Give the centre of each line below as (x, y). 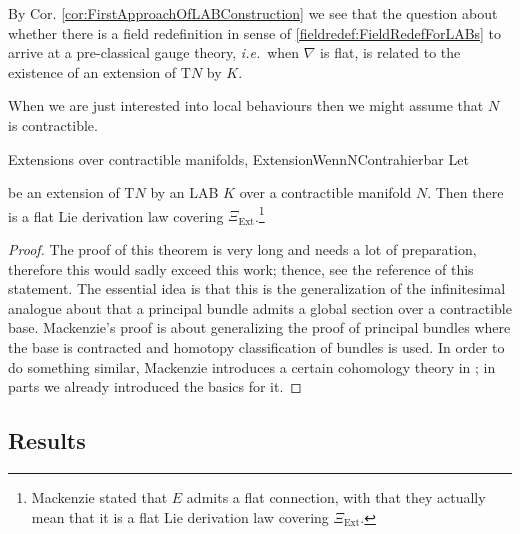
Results (47, 440)
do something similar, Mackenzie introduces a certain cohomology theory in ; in (252, 366)
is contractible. (53, 124)
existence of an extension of (92, 71)
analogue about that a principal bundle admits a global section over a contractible (260, 307)
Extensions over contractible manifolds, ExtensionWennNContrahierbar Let (238, 158)
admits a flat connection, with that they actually (336, 496)
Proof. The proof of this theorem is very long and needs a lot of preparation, (242, 249)
